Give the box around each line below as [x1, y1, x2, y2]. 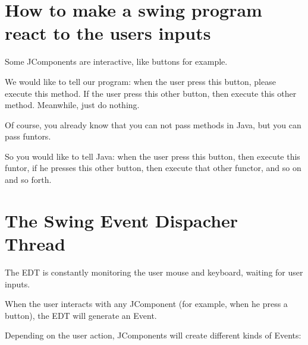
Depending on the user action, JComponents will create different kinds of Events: [5, 329, 301, 341]
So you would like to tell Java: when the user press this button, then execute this [5, 150, 300, 162]
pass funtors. [5, 130, 51, 143]
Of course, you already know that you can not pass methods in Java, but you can [5, 118, 301, 131]
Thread [5, 232, 65, 256]
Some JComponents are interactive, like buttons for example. [5, 55, 228, 68]
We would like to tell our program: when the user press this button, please [5, 75, 276, 87]
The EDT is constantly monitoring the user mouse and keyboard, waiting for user [5, 265, 303, 278]
